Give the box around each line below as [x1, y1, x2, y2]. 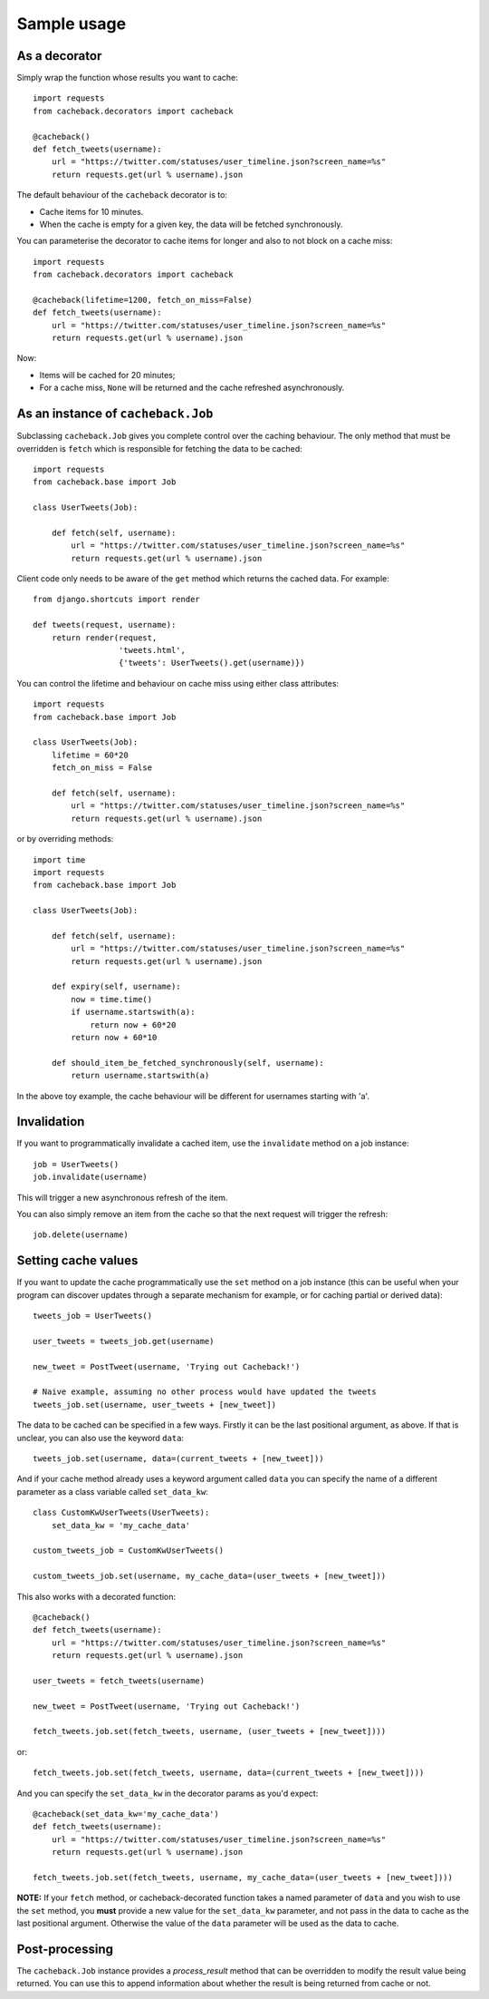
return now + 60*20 [90, 1019, 177, 1029]
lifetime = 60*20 [51, 749, 129, 760]
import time [33, 854, 86, 865]
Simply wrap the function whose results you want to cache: [16, 73, 239, 83]
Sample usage [16, 14, 127, 34]
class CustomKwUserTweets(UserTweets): [33, 1507, 210, 1518]
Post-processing [16, 1941, 113, 1956]
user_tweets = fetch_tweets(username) [33, 1675, 206, 1686]
